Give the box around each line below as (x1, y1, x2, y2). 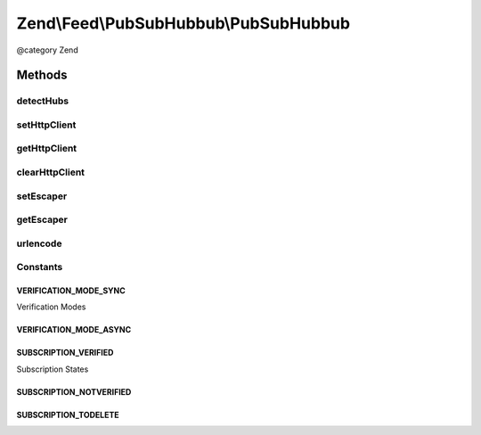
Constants (16, 261, 63, 274)
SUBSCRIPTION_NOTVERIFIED (16, 386, 132, 397)
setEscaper (16, 190, 68, 202)
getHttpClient (16, 143, 77, 155)
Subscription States (16, 364, 89, 374)
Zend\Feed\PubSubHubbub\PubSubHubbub (16, 13, 351, 33)
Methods (16, 68, 68, 83)
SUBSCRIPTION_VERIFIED (16, 348, 114, 358)
